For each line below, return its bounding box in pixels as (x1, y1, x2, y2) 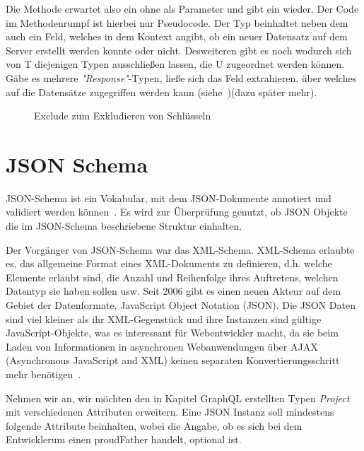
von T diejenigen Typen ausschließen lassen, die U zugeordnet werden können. (6, 57, 345, 71)
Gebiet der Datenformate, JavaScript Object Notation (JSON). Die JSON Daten (6, 298, 356, 312)
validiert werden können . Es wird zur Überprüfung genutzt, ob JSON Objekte (6, 204, 348, 219)
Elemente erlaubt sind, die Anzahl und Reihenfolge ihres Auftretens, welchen (6, 269, 339, 284)
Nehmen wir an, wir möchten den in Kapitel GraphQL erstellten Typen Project (6, 390, 350, 405)
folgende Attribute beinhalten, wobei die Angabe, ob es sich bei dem (6, 418, 303, 433)
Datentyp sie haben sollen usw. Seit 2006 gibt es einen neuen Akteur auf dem (6, 283, 341, 298)
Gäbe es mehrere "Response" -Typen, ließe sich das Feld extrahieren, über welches (6, 70, 357, 85)
